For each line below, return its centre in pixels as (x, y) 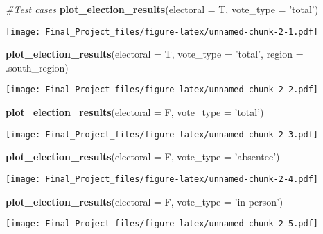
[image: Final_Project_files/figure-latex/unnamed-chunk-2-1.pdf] (162, 32)
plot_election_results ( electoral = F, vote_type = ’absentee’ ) (143, 157)
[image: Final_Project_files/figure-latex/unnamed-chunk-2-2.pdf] (162, 90)
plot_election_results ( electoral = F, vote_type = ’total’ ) (135, 112)
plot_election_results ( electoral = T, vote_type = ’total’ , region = (155, 54)
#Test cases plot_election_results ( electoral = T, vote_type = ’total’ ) (162, 9)
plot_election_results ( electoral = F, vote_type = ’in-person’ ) (145, 201)
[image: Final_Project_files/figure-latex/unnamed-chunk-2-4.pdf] (162, 179)
